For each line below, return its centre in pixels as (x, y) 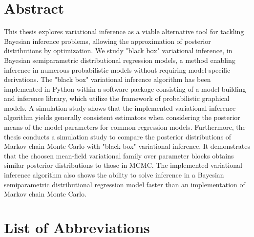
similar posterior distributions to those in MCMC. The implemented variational (123, 165)
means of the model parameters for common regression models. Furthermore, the (125, 127)
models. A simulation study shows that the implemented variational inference (120, 108)
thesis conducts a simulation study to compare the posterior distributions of (118, 136)
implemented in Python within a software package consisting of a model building (125, 89)
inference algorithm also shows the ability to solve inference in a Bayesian (114, 175)
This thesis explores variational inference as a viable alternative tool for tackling (124, 31)
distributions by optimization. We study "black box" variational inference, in (118, 50)
